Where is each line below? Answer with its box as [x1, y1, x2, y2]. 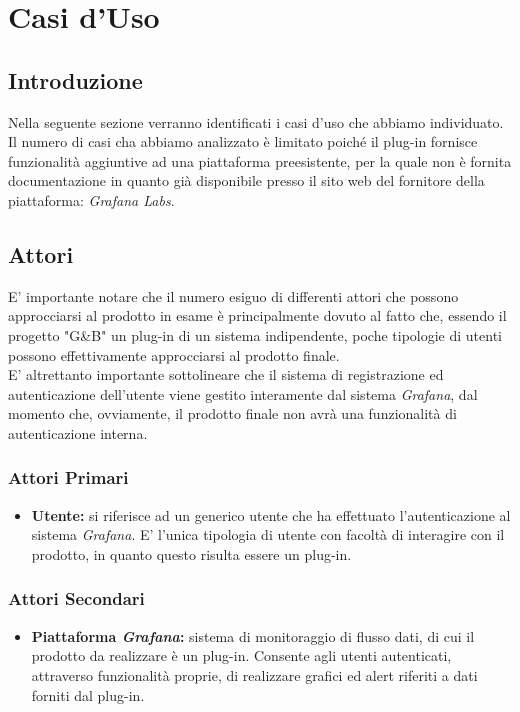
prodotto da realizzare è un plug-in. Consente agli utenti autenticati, [31, 645, 452, 666]
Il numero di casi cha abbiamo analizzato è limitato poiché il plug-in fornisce [8, 131, 478, 152]
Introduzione [8, 64, 143, 95]
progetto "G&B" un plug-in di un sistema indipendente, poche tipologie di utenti [8, 324, 503, 345]
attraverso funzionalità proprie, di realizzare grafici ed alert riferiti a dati [31, 664, 478, 685]
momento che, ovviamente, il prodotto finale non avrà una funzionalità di [8, 403, 457, 424]
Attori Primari [8, 465, 129, 490]
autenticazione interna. [8, 422, 148, 443]
